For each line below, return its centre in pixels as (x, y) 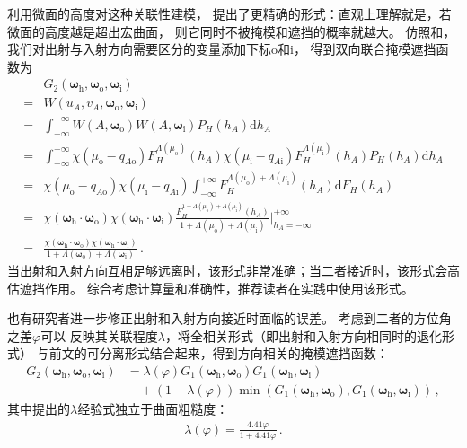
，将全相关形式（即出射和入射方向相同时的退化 (304, 335)
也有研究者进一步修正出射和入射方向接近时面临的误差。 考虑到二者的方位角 (229, 318)
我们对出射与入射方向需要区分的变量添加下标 (139, 49)
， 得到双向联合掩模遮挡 (365, 49)
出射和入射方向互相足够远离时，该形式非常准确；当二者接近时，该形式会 (233, 270)
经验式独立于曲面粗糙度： (153, 408)
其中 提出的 (39, 408)
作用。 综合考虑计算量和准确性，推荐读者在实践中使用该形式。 (229, 288)
